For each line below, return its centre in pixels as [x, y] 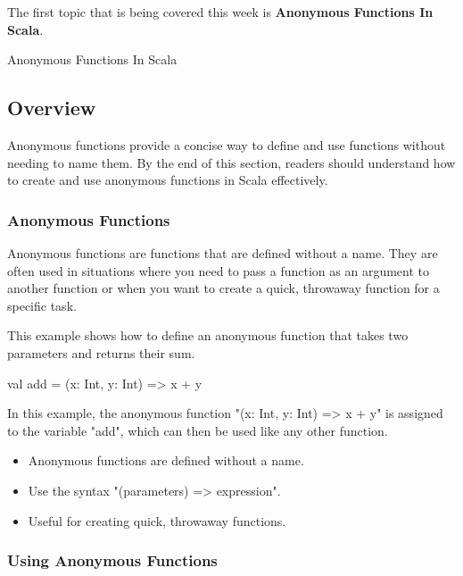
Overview [52, 108]
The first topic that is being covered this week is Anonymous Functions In [220, 12]
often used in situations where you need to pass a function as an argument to [219, 270]
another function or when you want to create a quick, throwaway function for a [223, 288]
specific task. [42, 305]
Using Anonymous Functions [112, 560]
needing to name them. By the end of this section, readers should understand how [231, 162]
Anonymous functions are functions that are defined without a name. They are [223, 252]
